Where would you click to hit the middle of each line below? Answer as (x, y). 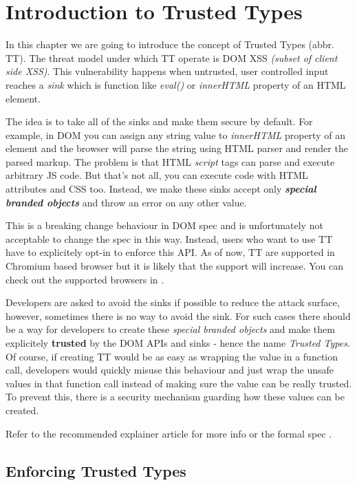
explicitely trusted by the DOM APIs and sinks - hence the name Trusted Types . (178, 343)
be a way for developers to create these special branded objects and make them (170, 329)
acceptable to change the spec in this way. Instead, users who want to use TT (169, 238)
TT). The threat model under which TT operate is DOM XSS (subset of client (172, 57)
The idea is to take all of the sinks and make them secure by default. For (159, 121)
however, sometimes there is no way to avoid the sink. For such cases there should (178, 315)
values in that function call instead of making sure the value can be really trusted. (179, 383)
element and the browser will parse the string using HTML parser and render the (177, 148)
